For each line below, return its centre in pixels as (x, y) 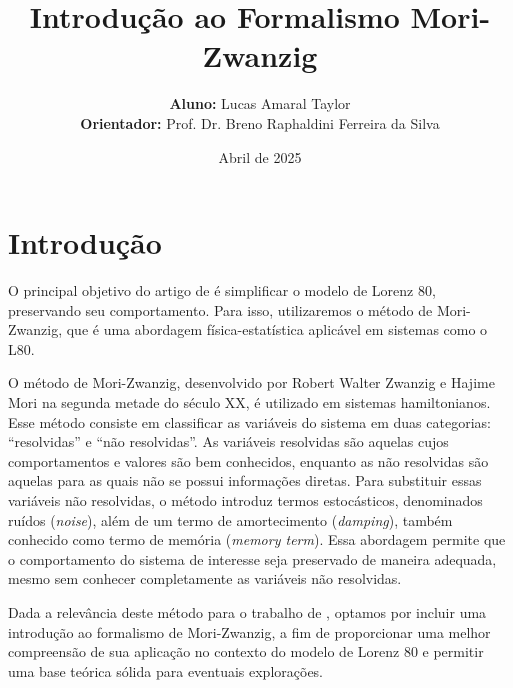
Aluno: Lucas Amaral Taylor (260, 103)
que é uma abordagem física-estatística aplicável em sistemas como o (277, 329)
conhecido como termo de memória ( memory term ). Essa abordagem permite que (257, 539)
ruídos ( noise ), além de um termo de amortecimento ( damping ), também (230, 519)
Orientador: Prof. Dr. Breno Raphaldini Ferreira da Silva (260, 122)
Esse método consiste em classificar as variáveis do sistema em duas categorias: (249, 421)
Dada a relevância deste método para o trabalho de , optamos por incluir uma (247, 611)
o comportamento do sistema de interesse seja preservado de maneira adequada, (252, 558)
